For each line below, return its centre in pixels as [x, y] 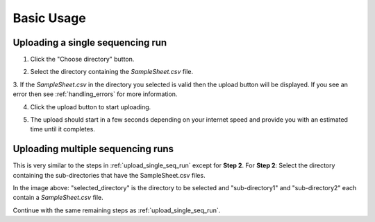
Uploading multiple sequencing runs [93, 149]
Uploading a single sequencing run [90, 43]
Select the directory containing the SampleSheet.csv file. [112, 72]
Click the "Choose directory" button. [82, 59]
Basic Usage [49, 18]
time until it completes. [62, 129]
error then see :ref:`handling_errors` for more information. [95, 94]
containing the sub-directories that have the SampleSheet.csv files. [109, 175]
